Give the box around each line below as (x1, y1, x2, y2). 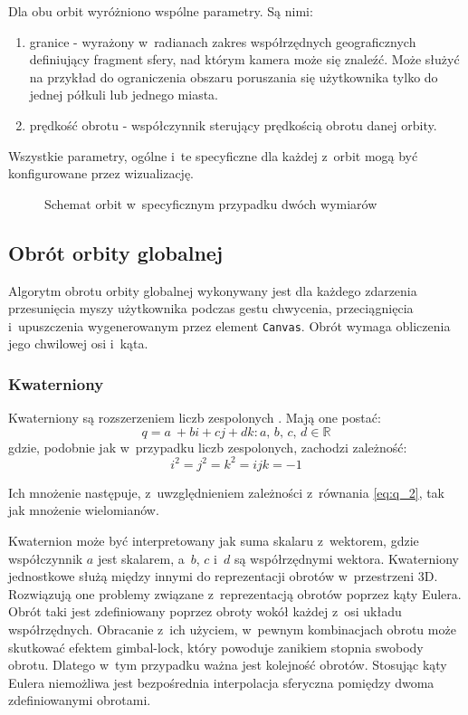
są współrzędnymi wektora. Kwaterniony (234, 548, 459, 567)
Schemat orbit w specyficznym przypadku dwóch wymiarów (44, 194, 377, 213)
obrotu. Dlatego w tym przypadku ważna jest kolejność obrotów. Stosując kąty (8, 655, 447, 674)
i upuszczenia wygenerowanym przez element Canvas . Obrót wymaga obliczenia (8, 316, 451, 335)
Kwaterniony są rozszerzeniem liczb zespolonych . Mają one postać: (8, 408, 381, 427)
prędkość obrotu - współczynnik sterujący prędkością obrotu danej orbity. (29, 115, 437, 134)
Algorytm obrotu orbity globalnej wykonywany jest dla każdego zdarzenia (8, 281, 417, 300)
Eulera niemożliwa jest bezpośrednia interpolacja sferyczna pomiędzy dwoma (8, 672, 435, 691)
